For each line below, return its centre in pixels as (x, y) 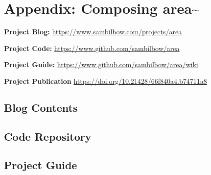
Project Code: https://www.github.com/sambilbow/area (92, 48)
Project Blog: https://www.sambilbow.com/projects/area (93, 32)
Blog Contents (41, 107)
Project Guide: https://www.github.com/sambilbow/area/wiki (101, 64)
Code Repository (48, 136)
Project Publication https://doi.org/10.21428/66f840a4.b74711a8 (105, 81)
